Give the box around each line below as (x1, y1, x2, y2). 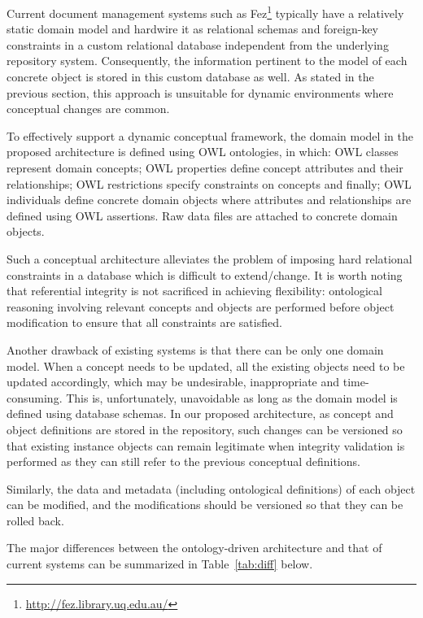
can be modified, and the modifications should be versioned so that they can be (7, 496, 403, 513)
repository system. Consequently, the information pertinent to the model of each (7, 52, 408, 69)
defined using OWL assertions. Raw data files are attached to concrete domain (7, 207, 398, 224)
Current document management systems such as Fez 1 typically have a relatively (7, 2, 404, 21)
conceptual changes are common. (7, 100, 170, 117)
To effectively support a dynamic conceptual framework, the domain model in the (7, 127, 413, 144)
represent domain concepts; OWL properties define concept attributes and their (7, 159, 403, 176)
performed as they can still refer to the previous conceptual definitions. (7, 453, 360, 470)
